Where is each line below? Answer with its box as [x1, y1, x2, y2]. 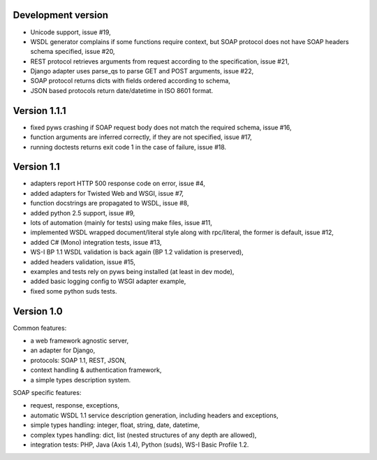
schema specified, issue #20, [30, 48, 115, 56]
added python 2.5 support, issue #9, [30, 208, 135, 217]
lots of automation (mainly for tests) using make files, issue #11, [30, 219, 212, 227]
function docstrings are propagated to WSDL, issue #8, [30, 199, 189, 208]
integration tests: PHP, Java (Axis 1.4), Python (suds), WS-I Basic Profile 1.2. [30, 440, 249, 449]
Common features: [13, 324, 67, 332]
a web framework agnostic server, [30, 336, 129, 345]
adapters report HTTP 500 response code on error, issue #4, [30, 179, 205, 188]
